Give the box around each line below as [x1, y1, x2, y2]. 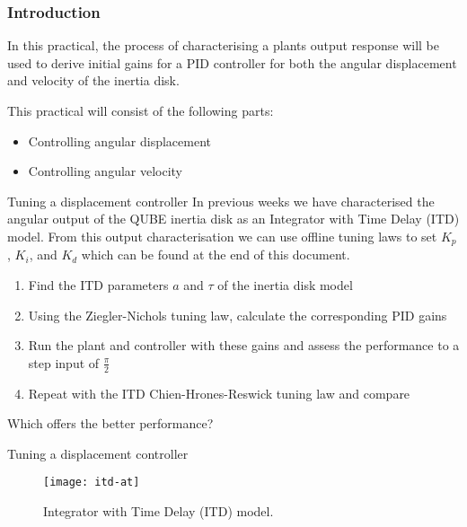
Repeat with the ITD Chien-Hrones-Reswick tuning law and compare [28, 383, 410, 402]
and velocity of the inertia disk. [7, 71, 180, 90]
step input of [28, 353, 100, 372]
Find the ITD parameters [28, 276, 169, 294]
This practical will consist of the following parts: [7, 101, 274, 119]
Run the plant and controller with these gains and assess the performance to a [28, 336, 460, 355]
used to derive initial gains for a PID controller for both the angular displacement [7, 53, 457, 72]
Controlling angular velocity [28, 162, 183, 180]
